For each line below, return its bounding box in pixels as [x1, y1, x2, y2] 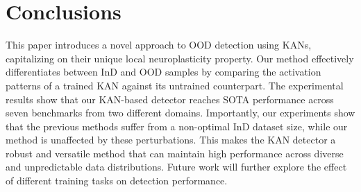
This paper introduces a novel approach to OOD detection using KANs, [6, 37, 312, 52]
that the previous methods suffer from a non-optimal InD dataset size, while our [6, 119, 348, 133]
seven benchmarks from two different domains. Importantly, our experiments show [6, 105, 355, 120]
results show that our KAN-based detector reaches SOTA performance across [6, 91, 334, 106]
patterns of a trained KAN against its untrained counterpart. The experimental [6, 78, 344, 92]
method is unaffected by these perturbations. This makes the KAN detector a [6, 132, 336, 147]
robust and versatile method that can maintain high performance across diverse [6, 146, 344, 160]
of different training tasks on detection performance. [6, 173, 228, 188]
